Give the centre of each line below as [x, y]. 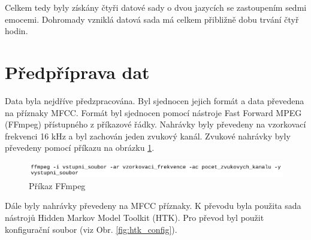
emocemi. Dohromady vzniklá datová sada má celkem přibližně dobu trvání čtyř [152, 19]
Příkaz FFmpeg [57, 185]
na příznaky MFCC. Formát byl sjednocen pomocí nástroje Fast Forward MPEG [153, 112]
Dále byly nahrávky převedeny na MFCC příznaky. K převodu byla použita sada [153, 206]
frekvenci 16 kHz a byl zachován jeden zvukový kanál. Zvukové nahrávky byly [148, 136]
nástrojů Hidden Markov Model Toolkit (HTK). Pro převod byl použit [135, 217]
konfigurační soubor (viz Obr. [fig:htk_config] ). [91, 229]
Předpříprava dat [77, 72]
